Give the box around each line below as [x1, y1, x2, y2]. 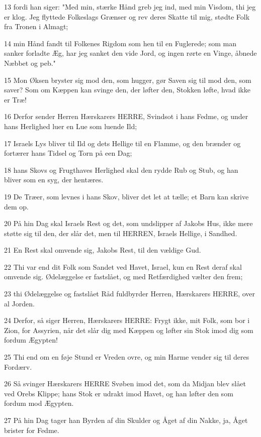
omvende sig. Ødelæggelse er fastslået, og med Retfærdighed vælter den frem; [4, 271, 243, 282]
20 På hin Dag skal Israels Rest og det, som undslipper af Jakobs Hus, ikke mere [4, 218, 253, 229]
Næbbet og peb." [4, 57, 56, 68]
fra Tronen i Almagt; [4, 21, 68, 32]
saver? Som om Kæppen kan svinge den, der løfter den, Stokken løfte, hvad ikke [4, 84, 250, 95]
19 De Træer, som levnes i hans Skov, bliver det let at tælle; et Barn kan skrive [4, 191, 249, 201]
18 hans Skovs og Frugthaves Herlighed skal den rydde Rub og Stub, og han [4, 164, 238, 175]
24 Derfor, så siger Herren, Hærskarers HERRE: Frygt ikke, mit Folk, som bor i [4, 315, 250, 325]
